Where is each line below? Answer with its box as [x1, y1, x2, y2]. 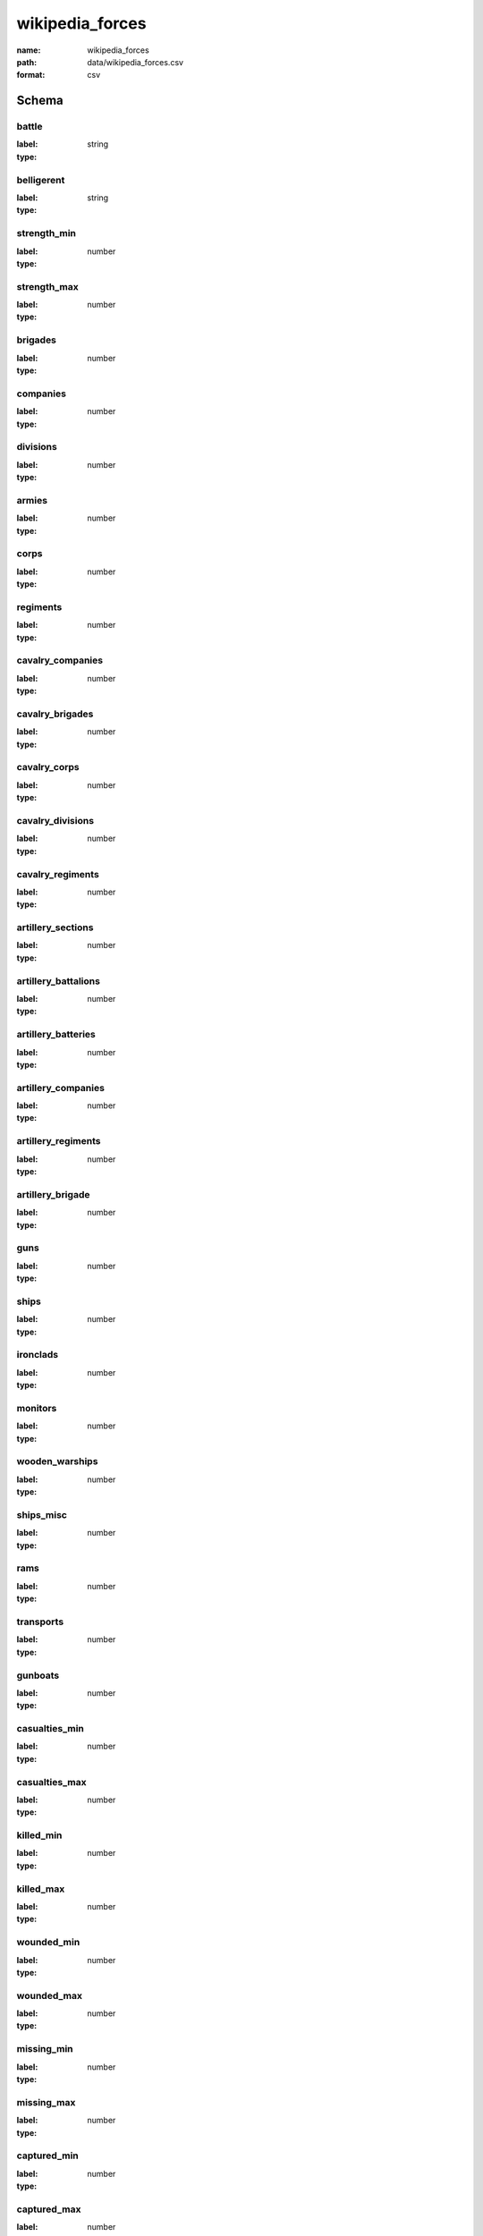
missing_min [16, 2043, 73, 2055]
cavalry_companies [16, 654, 103, 666]
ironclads [16, 1349, 58, 1361]
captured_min [16, 2149, 80, 2162]
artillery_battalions [16, 975, 100, 987]
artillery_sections [16, 921, 94, 934]
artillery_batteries [16, 1029, 96, 1041]
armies [16, 494, 48, 506]
